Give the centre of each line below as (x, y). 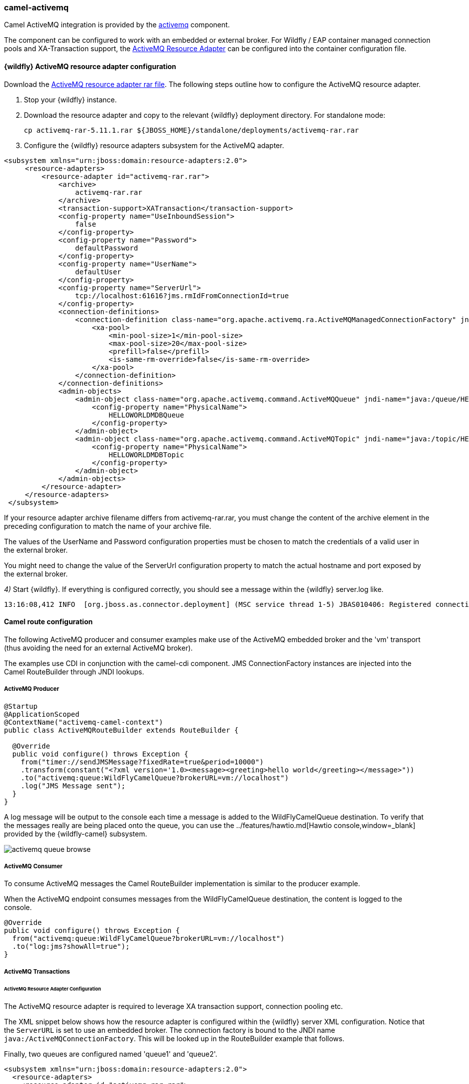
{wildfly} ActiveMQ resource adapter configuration (90, 66)
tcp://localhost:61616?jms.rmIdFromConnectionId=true (182, 295)
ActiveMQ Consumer (33, 866)
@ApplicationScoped (42, 714)
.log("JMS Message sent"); (73, 786)
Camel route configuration (48, 622)
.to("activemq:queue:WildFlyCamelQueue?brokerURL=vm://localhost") (155, 778)
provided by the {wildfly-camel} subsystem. (76, 834)
